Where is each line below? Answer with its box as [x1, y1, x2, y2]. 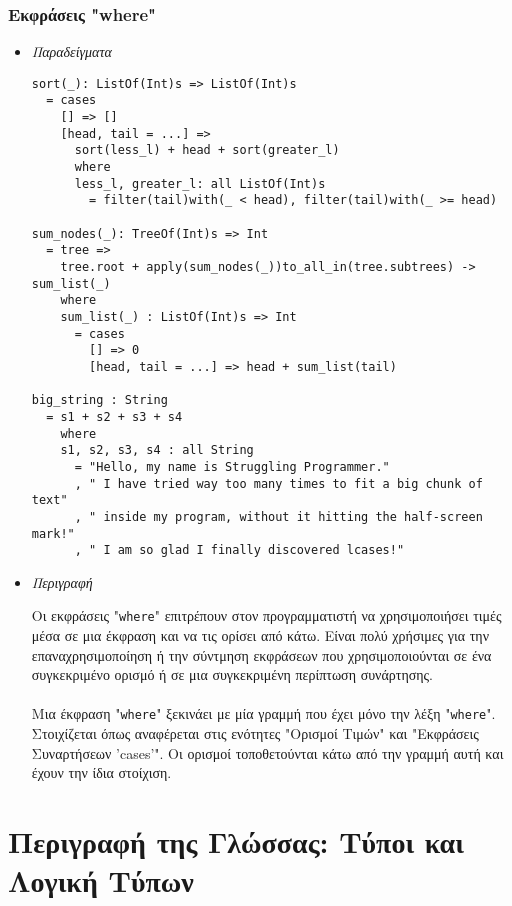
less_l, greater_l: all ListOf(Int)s [74, 176, 326, 191]
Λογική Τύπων [8, 860, 194, 901]
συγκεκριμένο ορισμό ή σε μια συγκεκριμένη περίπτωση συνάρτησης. [31, 664, 434, 685]
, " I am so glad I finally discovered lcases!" [74, 543, 405, 558]
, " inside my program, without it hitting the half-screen [74, 509, 483, 524]
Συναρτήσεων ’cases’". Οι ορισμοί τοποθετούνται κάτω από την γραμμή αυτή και [31, 742, 504, 763]
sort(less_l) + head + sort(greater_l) [74, 143, 340, 158]
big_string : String [31, 393, 168, 408]
